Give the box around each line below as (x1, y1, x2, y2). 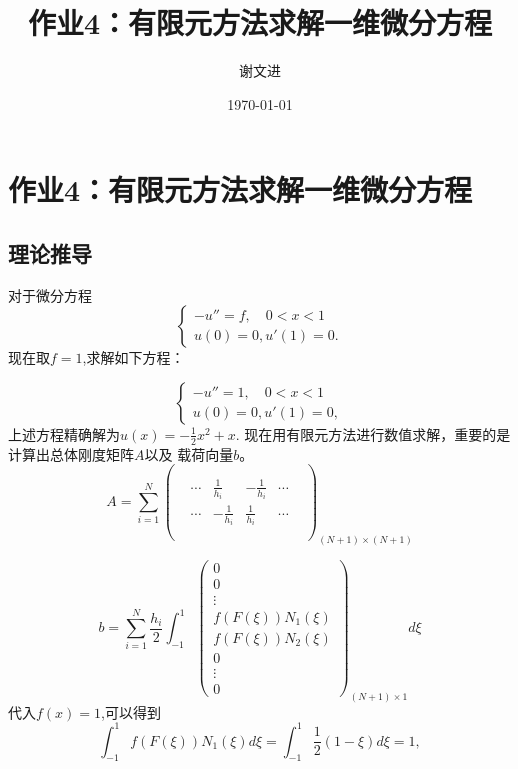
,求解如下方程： (82, 347, 185, 368)
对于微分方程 (8, 284, 92, 305)
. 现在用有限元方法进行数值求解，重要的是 (235, 423, 511, 444)
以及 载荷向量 (144, 443, 234, 464)
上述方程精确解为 (8, 423, 120, 444)
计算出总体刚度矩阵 (8, 443, 134, 464)
